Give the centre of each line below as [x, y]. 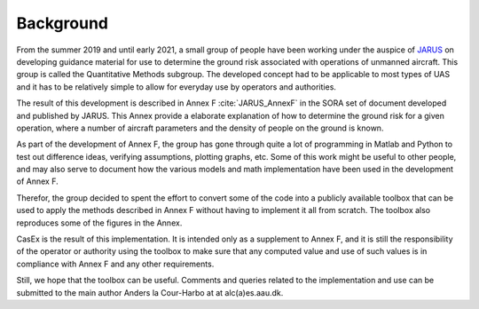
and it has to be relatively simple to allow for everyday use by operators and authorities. [177, 87]
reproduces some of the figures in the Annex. [99, 223]
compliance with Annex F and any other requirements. [115, 264]
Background [62, 23]
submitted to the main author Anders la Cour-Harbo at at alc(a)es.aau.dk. [150, 292]
